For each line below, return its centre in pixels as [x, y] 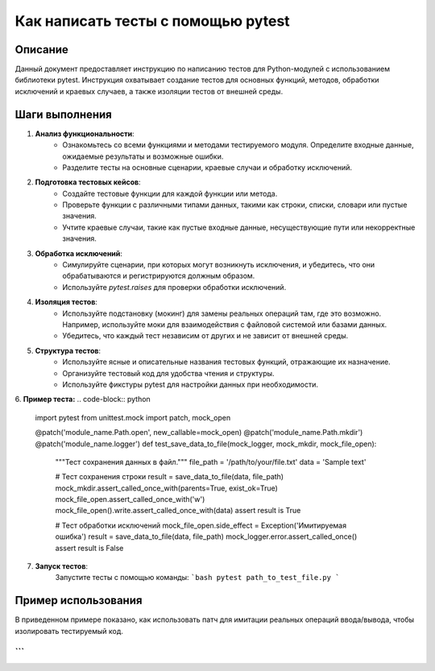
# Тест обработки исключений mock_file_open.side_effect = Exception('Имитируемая [201, 525]
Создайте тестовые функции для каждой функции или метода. [170, 193]
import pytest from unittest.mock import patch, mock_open [133, 417]
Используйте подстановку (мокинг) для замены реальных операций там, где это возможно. [222, 313]
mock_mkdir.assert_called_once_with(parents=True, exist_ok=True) [166, 488]
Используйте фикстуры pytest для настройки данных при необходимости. [190, 384]
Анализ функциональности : [85, 134]
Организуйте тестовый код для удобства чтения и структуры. [168, 373]
